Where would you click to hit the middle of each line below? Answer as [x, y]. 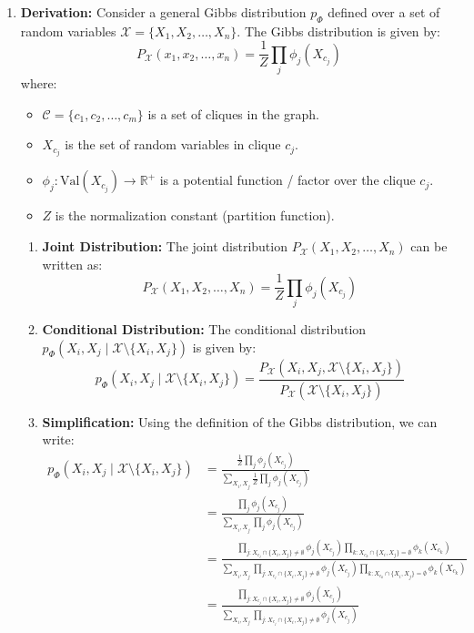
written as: [72, 264]
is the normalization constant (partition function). [195, 215]
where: [39, 83]
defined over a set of [384, 12]
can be [429, 246]
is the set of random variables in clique [173, 144]
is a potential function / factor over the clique [287, 180]
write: [58, 439]
